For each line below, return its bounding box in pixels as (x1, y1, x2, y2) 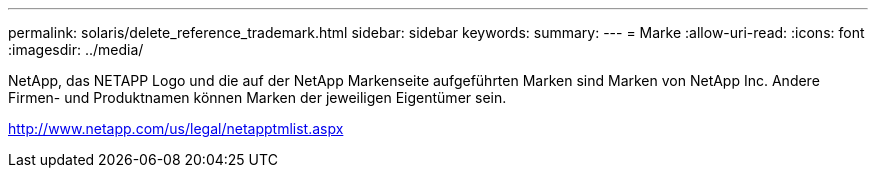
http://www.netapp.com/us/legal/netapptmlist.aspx (8, 120, 344, 137)
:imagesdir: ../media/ (8, 41, 144, 58)
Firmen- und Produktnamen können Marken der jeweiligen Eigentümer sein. (8, 89, 507, 106)
